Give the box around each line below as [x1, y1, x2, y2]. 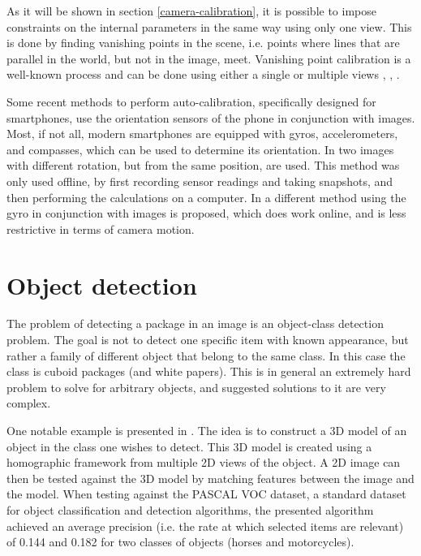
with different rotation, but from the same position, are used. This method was [6, 157, 400, 174]
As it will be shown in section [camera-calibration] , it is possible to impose [6, 2, 376, 19]
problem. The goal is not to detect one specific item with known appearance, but [6, 331, 409, 348]
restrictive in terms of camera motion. [6, 220, 195, 237]
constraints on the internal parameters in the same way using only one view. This [6, 18, 412, 35]
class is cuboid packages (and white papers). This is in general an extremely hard [6, 363, 411, 380]
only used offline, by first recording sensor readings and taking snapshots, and [6, 172, 393, 189]
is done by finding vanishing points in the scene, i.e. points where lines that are [6, 34, 400, 51]
